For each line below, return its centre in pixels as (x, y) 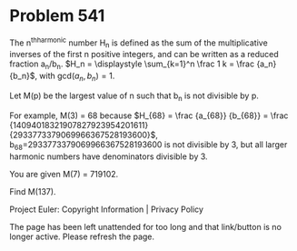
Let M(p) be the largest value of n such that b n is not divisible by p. (134, 96)
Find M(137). (33, 191)
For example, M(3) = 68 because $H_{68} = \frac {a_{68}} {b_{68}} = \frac (149, 115)
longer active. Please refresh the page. (82, 236)
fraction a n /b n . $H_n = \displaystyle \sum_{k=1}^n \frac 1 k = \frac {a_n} (143, 65)
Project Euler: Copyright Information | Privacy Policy (107, 209)
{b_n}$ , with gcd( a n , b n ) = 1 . (62, 76)
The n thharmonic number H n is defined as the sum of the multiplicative (139, 43)
